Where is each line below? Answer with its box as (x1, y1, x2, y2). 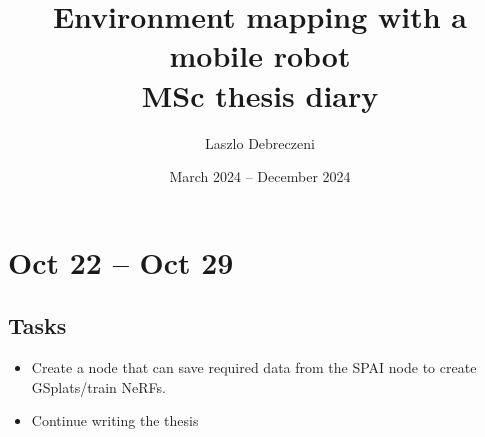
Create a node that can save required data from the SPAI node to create (31, 357, 477, 378)
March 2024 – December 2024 (169, 166, 351, 187)
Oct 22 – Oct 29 (8, 241, 234, 282)
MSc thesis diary (141, 74, 379, 115)
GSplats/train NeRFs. (31, 376, 166, 397)
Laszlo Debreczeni (205, 132, 315, 153)
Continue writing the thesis (31, 410, 199, 431)
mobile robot (169, 35, 351, 76)
